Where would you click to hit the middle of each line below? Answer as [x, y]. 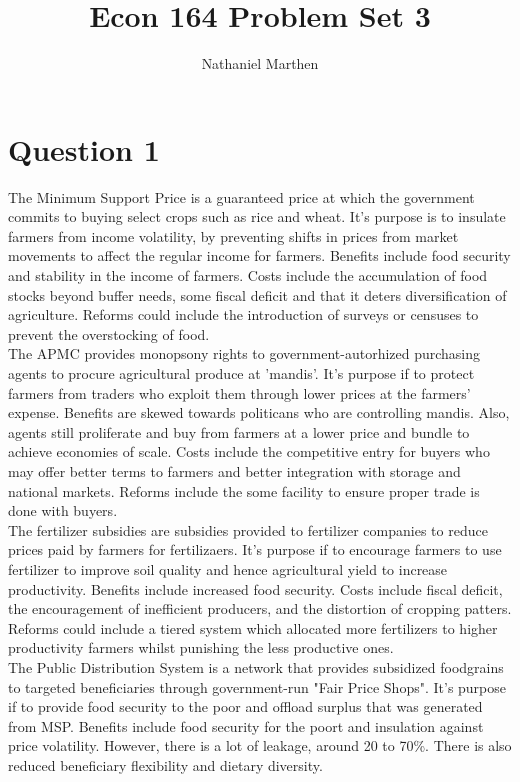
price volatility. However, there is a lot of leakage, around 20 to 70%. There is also [260, 745]
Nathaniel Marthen [260, 63]
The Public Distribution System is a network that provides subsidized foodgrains [256, 666]
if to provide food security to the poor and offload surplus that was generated [245, 706]
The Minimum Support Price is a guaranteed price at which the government [241, 196]
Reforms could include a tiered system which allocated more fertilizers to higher [253, 627]
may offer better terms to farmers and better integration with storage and [234, 470]
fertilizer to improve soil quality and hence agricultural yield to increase [228, 568]
